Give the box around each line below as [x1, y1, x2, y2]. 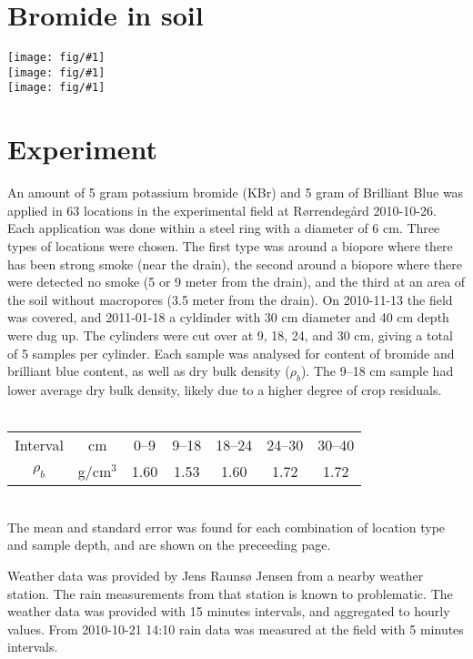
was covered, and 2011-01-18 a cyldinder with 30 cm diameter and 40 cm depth [7, 308, 449, 327]
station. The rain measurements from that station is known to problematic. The [7, 583, 453, 603]
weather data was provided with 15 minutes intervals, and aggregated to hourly [7, 602, 450, 621]
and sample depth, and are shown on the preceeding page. [7, 535, 331, 554]
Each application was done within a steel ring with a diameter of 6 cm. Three [7, 218, 440, 238]
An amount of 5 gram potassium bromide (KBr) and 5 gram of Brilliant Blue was [7, 183, 464, 202]
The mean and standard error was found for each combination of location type [7, 517, 446, 536]
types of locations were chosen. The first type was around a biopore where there [7, 237, 453, 255]
